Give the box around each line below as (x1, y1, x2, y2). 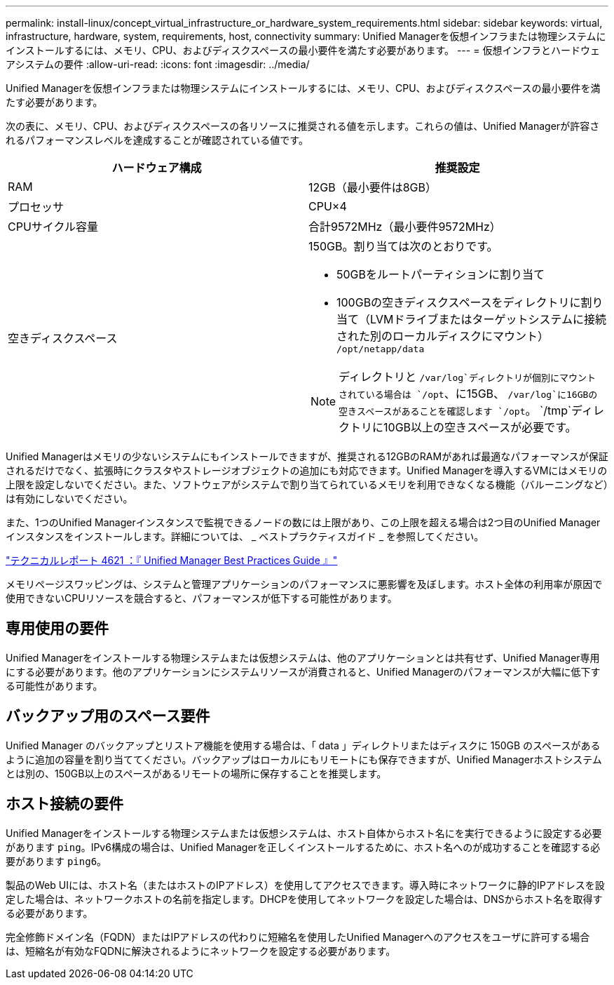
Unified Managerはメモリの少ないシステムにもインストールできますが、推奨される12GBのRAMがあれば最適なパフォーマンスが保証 (6, 450, 608, 462)
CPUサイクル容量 (8, 220, 99, 234)
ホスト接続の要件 (6, 795, 123, 813)
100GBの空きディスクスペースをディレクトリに (336, 295, 581, 309)
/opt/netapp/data (336, 344, 425, 354)
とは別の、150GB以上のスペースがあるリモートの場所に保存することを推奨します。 (6, 767, 387, 779)
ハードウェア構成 (111, 161, 202, 175)
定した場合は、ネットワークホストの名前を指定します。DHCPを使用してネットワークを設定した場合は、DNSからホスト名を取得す (6, 892, 603, 905)
